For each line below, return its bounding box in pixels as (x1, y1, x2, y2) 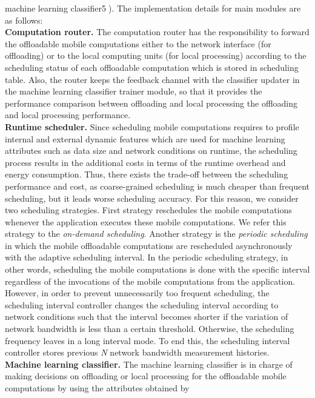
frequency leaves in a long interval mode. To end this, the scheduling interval (5, 334, 290, 347)
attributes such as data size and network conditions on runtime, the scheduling (5, 144, 297, 157)
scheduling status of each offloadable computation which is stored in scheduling (5, 61, 299, 73)
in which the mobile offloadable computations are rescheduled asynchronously (5, 239, 293, 251)
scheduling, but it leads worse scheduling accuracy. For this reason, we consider (5, 191, 299, 204)
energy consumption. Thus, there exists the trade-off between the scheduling (5, 168, 288, 181)
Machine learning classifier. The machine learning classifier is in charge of (5, 357, 293, 370)
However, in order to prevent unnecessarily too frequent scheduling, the (5, 287, 270, 299)
